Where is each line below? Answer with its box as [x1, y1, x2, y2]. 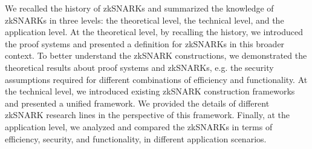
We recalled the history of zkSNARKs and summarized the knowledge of [5, 2, 274, 14]
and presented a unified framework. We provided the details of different [5, 96, 270, 109]
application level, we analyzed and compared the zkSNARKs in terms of [5, 120, 273, 133]
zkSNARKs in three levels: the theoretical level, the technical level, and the [5, 13, 284, 26]
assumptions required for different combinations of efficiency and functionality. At [5, 73, 308, 85]
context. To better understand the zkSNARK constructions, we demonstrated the [5, 49, 307, 62]
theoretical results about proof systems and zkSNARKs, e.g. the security [5, 61, 274, 73]
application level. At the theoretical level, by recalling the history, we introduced [5, 25, 303, 38]
